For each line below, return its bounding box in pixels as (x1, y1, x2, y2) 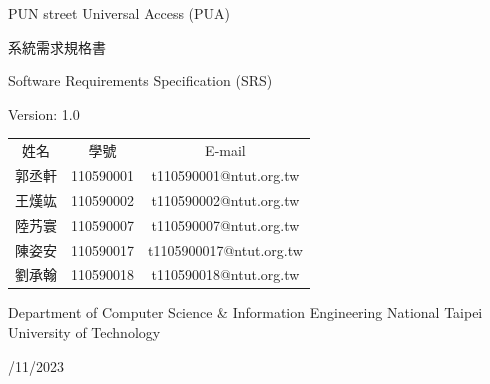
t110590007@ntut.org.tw (151, 214, 300, 235)
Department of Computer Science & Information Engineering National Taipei (8, 302, 483, 323)
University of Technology (8, 322, 161, 343)
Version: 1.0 (8, 103, 80, 124)
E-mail (205, 140, 246, 161)
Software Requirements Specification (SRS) (8, 70, 273, 91)
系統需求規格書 (8, 36, 106, 57)
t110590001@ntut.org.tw (151, 164, 300, 185)
